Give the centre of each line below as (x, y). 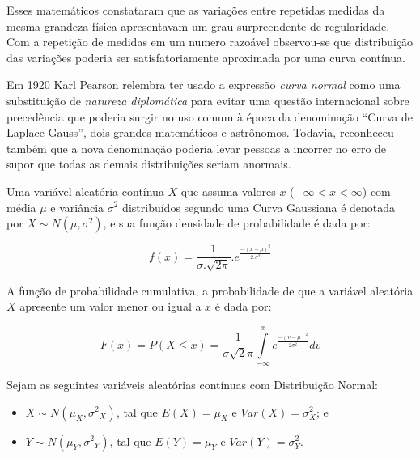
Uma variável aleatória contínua (85, 191)
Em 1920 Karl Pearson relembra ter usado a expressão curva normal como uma (204, 85)
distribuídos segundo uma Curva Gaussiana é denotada (259, 207)
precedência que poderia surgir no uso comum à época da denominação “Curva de (210, 116)
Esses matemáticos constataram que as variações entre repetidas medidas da (196, 10)
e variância (77, 207)
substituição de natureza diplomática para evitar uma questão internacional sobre (208, 100)
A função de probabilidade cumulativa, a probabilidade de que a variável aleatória (210, 290)
